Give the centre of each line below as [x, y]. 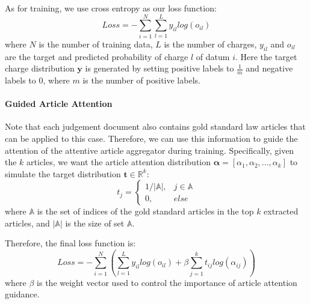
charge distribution [40, 68]
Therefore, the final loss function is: [70, 243]
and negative [269, 68]
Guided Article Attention [59, 104]
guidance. [22, 294]
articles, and [27, 223]
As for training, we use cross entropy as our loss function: [111, 8]
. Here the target [266, 56]
